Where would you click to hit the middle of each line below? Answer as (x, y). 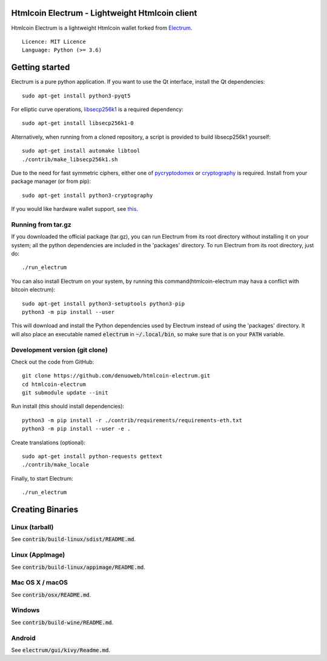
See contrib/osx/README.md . (51, 594)
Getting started (41, 68)
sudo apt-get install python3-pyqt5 (76, 96)
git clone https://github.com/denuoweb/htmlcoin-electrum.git (116, 376)
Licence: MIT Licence (54, 42)
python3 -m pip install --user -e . (76, 429)
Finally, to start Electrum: (42, 478)
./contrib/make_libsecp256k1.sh (70, 159)
